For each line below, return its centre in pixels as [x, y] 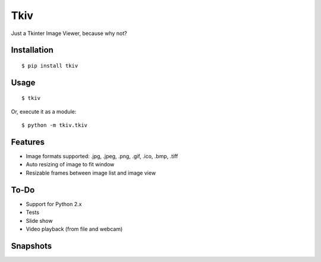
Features [28, 142]
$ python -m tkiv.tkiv [55, 125]
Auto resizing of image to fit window [70, 165]
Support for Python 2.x [54, 204]
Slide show [39, 220]
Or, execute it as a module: [44, 111]
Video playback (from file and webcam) [74, 229]
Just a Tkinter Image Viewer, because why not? [69, 33]
